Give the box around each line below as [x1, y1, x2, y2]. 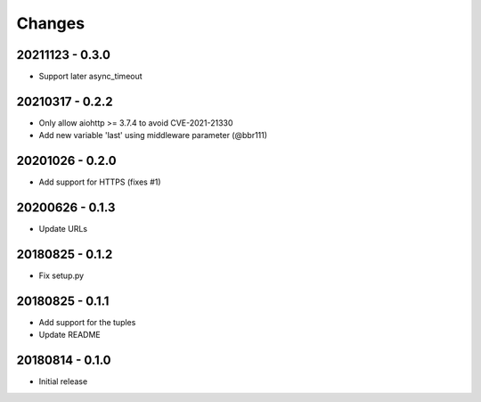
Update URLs [38, 224, 88, 234]
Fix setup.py [38, 270, 85, 281]
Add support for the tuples [38, 316, 136, 327]
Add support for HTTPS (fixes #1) [38, 176, 161, 187]
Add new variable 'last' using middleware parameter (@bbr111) [38, 130, 267, 141]
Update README [38, 330, 102, 340]
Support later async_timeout [38, 71, 143, 82]
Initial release [38, 376, 88, 387]
